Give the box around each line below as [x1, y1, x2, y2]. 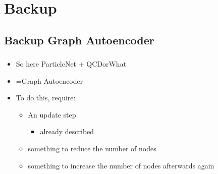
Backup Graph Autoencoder [4, 32, 154, 47]
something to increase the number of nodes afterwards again [28, 160, 214, 170]
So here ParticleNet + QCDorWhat [16, 59, 127, 69]
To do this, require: [16, 92, 76, 103]
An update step [28, 109, 76, 120]
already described [40, 126, 94, 137]
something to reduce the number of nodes [28, 143, 156, 154]
